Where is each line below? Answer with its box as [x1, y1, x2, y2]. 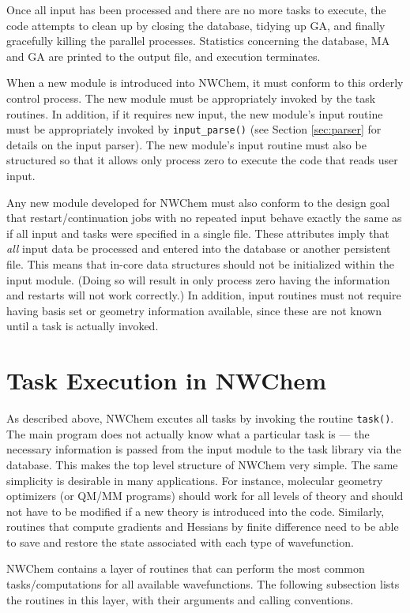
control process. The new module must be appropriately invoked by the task [6, 89, 376, 106]
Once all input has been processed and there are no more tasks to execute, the [6, 2, 386, 17]
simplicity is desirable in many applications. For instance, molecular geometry [6, 472, 383, 488]
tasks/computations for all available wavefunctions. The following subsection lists [6, 576, 400, 592]
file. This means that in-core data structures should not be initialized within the [6, 255, 394, 272]
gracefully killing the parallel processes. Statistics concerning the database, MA [6, 32, 390, 49]
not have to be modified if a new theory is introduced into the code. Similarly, [6, 502, 385, 519]
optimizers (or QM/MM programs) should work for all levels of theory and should [6, 487, 404, 504]
